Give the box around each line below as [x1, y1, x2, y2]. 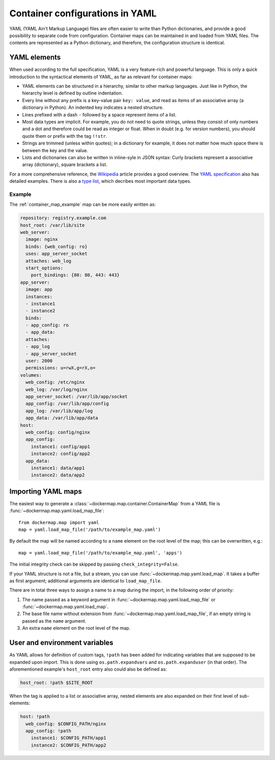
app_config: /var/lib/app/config [25, 401, 109, 407]
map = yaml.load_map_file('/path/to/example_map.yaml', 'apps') [18, 550, 183, 556]
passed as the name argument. [22, 618, 87, 624]
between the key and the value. [22, 147, 89, 153]
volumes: [20, 372, 42, 378]
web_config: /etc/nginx [25, 379, 85, 385]
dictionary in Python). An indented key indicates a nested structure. [22, 105, 164, 111]
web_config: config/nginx [25, 429, 90, 435]
